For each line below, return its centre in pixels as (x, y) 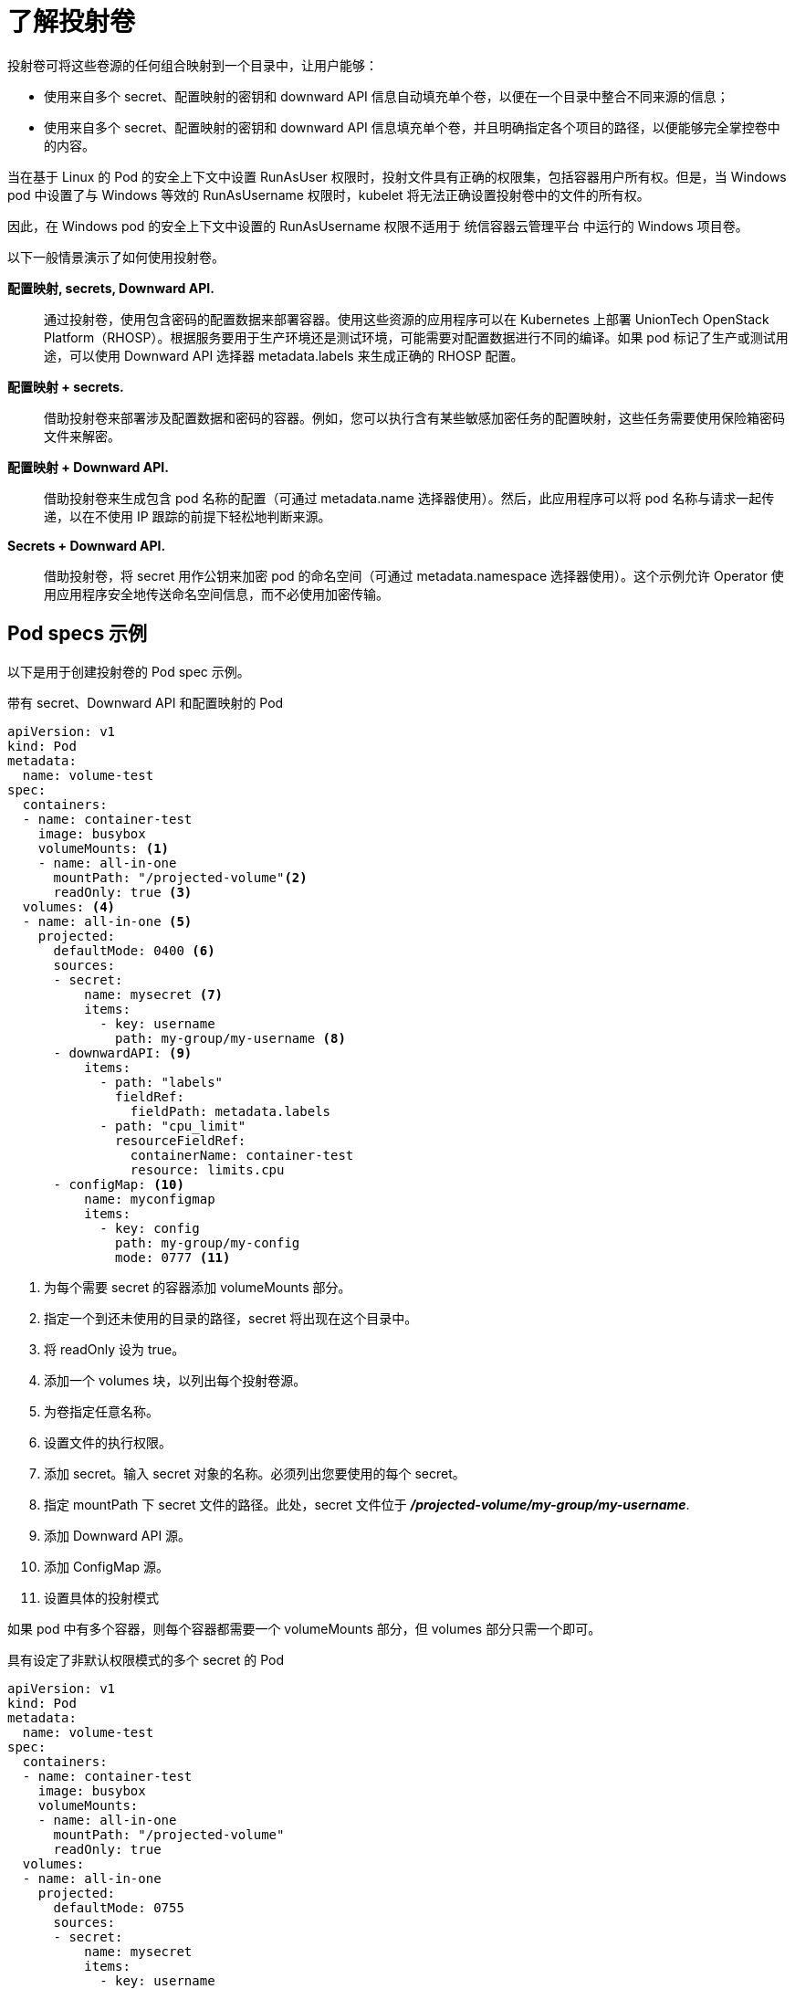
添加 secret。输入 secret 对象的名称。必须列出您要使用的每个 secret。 (255, 1473)
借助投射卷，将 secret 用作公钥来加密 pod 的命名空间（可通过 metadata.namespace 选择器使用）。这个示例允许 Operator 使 (414, 575)
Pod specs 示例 (78, 634)
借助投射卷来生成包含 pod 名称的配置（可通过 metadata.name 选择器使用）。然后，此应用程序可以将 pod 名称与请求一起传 (409, 498)
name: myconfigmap (150, 1199)
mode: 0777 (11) (173, 1257)
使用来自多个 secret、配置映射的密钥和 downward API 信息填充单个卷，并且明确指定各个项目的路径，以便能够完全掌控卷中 (412, 127)
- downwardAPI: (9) (123, 1052)
